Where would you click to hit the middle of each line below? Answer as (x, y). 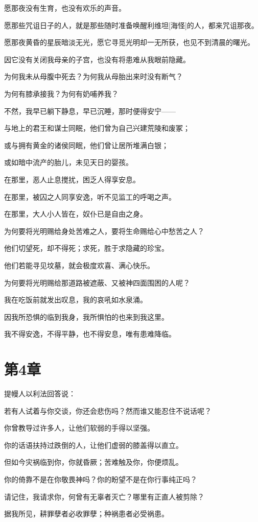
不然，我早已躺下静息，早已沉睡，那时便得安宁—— (90, 111)
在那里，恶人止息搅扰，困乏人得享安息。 (72, 179)
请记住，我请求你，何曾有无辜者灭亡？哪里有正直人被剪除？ (104, 496)
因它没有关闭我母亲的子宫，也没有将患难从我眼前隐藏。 (97, 59)
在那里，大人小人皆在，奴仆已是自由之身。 (76, 214)
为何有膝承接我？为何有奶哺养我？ (61, 93)
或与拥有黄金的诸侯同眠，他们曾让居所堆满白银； (86, 145)
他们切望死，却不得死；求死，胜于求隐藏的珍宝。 (86, 248)
